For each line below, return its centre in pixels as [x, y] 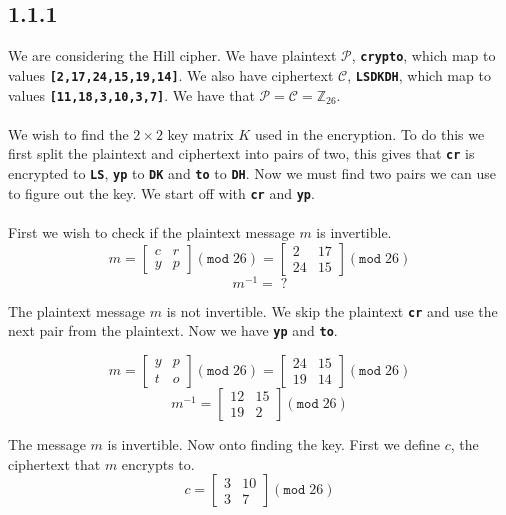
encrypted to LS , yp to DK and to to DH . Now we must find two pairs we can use [252, 173]
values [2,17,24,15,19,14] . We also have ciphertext [171, 74]
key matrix [200, 133]
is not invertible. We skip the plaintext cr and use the [332, 310]
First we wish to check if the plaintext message [151, 231]
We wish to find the [68, 133]
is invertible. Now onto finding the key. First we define [274, 443]
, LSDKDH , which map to [419, 74]
